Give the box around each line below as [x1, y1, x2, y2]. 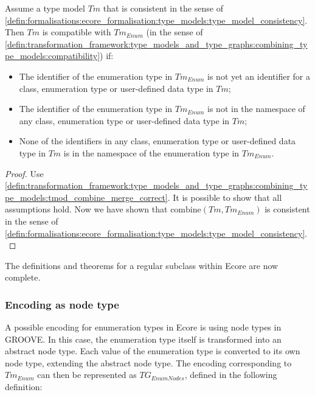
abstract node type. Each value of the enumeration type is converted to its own [5, 344, 300, 357]
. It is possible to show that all [167, 191, 282, 203]
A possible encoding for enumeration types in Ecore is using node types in [5, 321, 282, 334]
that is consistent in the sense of [103, 2, 223, 14]
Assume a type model [5, 2, 85, 14]
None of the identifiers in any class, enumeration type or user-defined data [19, 135, 296, 147]
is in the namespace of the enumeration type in [63, 146, 240, 159]
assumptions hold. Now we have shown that [5, 203, 168, 215]
